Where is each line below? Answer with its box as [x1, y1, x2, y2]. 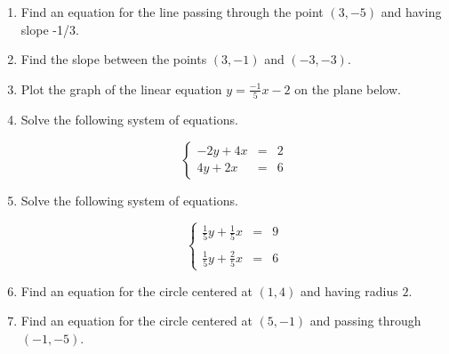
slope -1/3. [20, 20, 79, 38]
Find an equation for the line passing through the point [20, 3, 324, 20]
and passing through [309, 311, 421, 330]
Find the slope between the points [20, 50, 207, 68]
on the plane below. [294, 79, 401, 98]
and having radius [300, 281, 398, 300]
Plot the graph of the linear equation [20, 79, 222, 98]
